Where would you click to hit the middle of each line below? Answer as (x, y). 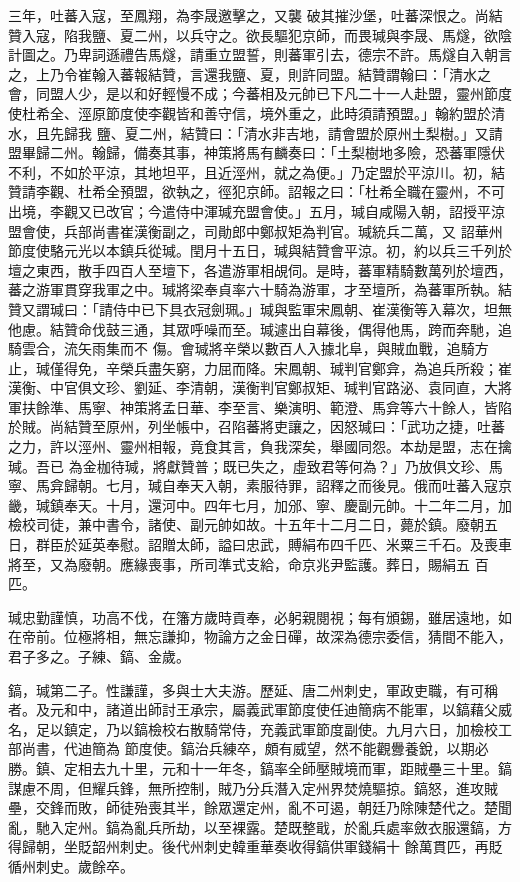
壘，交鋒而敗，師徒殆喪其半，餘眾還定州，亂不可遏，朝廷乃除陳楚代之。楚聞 (260, 807)
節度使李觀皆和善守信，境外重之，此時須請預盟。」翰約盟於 (298, 112)
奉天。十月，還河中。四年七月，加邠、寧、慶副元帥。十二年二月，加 (287, 504)
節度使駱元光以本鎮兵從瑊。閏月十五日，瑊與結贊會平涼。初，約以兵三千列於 (260, 250)
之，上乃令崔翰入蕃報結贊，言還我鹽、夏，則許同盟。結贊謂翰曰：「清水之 (249, 73)
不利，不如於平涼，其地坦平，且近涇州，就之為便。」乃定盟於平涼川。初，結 (256, 171)
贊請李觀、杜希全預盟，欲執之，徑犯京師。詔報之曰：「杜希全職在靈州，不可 (256, 191)
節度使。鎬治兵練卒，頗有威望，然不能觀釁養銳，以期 (299, 748)
